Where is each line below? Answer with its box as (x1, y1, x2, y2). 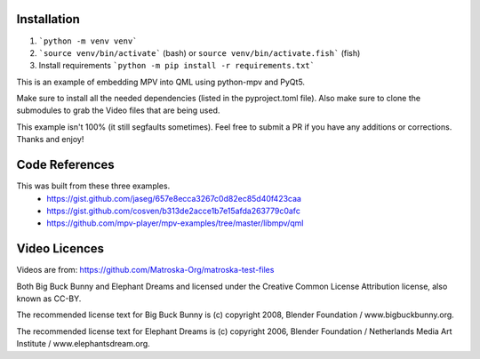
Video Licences (16, 241, 105, 257)
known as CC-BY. (16, 293, 82, 304)
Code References (16, 157, 115, 172)
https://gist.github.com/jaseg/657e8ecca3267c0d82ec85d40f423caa (46, 193, 302, 203)
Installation (16, 12, 80, 27)
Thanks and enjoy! (16, 134, 84, 145)
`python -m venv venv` (38, 36, 138, 46)
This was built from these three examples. (16, 180, 171, 191)
